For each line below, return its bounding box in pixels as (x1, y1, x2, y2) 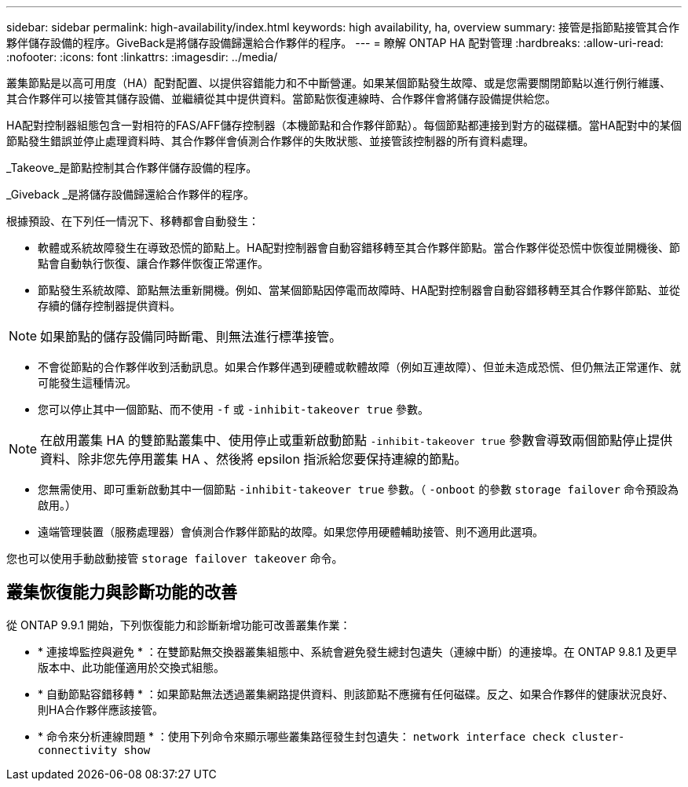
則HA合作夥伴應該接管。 (38, 702, 164, 716)
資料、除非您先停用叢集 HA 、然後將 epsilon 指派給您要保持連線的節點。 (40, 451, 467, 467)
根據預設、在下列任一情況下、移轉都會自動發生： (6, 214, 259, 228)
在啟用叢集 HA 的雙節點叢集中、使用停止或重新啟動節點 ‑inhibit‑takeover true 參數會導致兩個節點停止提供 (40, 432, 673, 448)
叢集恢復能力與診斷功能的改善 (6, 582, 237, 603)
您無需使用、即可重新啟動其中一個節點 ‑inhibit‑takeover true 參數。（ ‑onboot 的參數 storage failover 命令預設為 (38, 483, 679, 496)
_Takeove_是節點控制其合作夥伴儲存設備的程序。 (6, 161, 258, 174)
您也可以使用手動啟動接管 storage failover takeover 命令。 (6, 552, 343, 565)
